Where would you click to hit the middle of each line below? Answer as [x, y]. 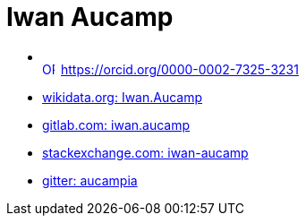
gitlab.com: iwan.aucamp [116, 124]
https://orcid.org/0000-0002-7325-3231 [180, 69]
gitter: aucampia [90, 180]
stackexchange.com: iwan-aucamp [145, 152]
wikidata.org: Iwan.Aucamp [123, 97]
